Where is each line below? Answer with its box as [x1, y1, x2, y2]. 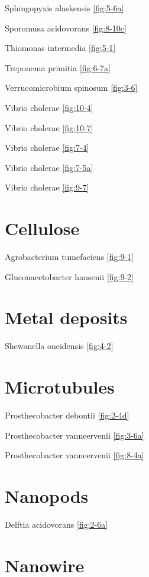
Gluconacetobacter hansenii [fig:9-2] [5, 270, 134, 283]
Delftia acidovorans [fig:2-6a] [5, 518, 108, 530]
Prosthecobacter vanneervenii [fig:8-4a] [5, 449, 144, 461]
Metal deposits [5, 305, 128, 329]
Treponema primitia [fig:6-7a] [5, 61, 111, 74]
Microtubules [5, 375, 115, 399]
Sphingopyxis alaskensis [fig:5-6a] [5, 2, 124, 14]
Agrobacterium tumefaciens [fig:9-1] [5, 251, 134, 263]
